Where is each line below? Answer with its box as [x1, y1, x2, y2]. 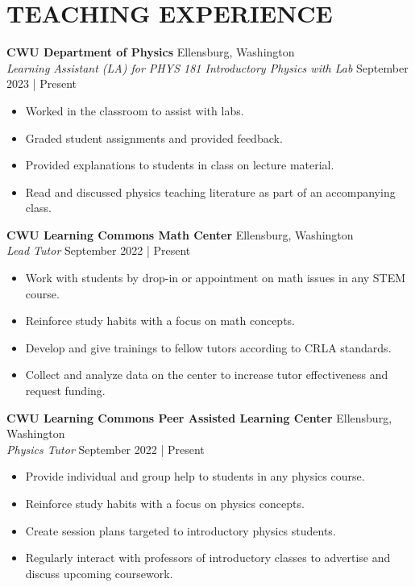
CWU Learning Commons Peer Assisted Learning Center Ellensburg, [6, 409, 392, 426]
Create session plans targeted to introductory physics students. [25, 522, 336, 539]
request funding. [25, 382, 106, 399]
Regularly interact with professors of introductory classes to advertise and [25, 549, 391, 566]
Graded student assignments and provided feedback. [25, 129, 283, 146]
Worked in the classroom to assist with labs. [25, 102, 244, 119]
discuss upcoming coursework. [25, 564, 173, 581]
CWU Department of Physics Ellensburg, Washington [6, 44, 295, 60]
